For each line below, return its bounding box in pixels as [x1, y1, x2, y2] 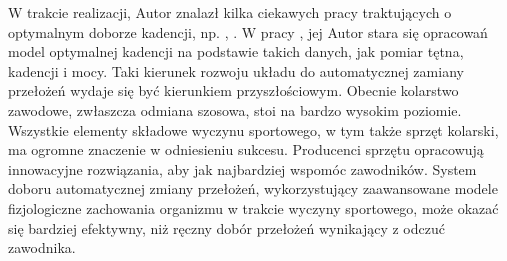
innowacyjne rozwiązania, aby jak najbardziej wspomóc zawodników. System [8, 158, 477, 179]
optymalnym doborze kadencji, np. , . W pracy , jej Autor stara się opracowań [8, 21, 488, 42]
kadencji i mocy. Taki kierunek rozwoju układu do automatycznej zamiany [8, 60, 464, 81]
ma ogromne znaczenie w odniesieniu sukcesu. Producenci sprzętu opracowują [8, 139, 484, 160]
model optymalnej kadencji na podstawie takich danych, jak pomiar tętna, [8, 41, 464, 62]
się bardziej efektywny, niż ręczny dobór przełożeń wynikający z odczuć [8, 217, 445, 238]
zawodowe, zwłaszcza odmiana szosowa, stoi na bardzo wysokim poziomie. [8, 99, 462, 120]
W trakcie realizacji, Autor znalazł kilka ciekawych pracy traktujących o [8, 2, 452, 22]
